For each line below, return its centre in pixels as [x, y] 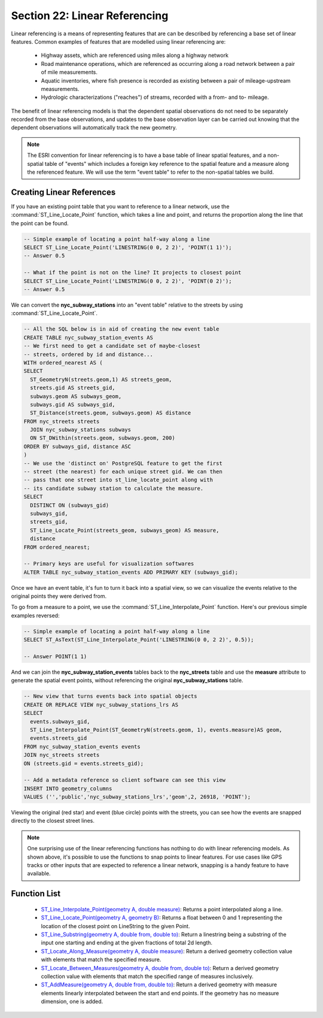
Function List [36, 894]
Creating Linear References [63, 192]
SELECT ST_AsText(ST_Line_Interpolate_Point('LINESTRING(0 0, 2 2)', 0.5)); [139, 640]
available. [39, 874]
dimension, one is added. [72, 1002]
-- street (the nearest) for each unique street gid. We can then [123, 472]
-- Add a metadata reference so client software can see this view [125, 780]
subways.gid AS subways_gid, [73, 405]
